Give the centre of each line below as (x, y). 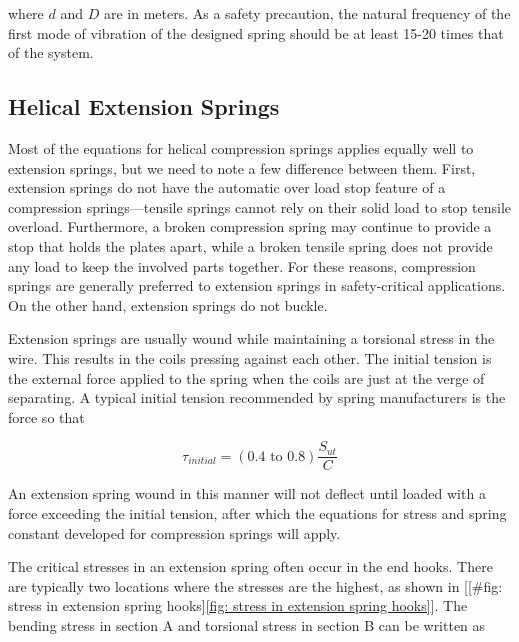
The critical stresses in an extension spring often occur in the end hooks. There (250, 566)
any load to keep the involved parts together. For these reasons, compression (242, 265)
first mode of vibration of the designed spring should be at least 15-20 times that (256, 32)
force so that (46, 416)
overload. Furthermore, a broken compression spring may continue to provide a (250, 226)
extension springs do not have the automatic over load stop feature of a (227, 187)
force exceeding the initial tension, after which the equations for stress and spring (257, 512)
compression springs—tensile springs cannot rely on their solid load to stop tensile (260, 206)
